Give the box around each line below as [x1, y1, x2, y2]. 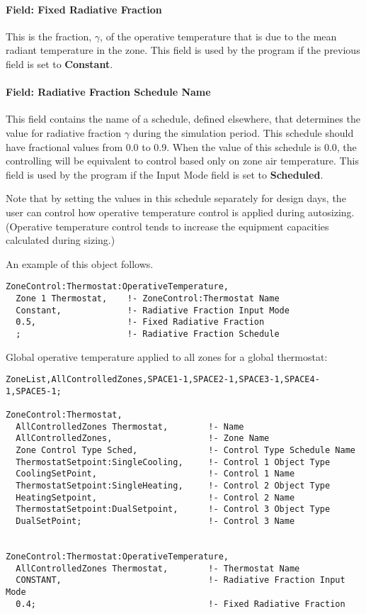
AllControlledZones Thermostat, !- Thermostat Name [16, 563, 300, 574]
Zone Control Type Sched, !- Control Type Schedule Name [16, 445, 355, 456]
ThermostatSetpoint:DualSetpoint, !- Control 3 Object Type [16, 504, 331, 515]
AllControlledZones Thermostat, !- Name [16, 421, 244, 432]
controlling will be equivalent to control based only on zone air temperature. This [6, 153, 359, 168]
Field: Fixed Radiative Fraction [6, 1, 162, 16]
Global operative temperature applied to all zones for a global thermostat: [6, 349, 328, 364]
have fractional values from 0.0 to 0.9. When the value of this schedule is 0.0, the [6, 139, 357, 154]
